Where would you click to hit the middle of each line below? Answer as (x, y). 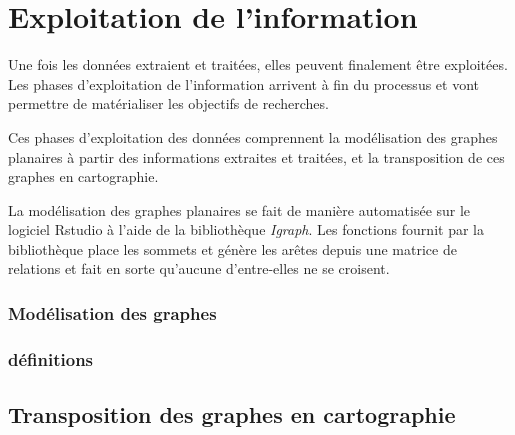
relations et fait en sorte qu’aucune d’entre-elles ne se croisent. (199, 268)
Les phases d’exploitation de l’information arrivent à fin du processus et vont (244, 83)
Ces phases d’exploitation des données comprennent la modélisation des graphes (253, 136)
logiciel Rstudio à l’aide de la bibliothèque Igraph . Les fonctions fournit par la (246, 229)
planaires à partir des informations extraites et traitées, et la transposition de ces (256, 156)
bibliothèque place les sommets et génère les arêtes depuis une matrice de (232, 248)
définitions (51, 358)
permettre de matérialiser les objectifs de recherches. (168, 103)
